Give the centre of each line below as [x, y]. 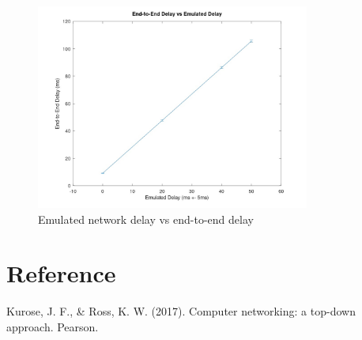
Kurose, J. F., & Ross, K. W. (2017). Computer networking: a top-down [181, 311]
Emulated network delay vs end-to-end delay [146, 219]
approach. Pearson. [53, 327]
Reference [61, 273]
